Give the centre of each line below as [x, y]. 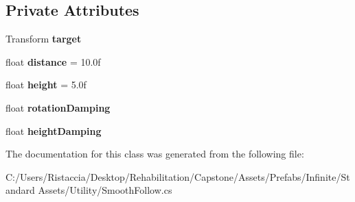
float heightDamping [54, 130]
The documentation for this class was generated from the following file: [155, 154]
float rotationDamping [58, 107]
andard [20, 190]
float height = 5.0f [46, 85]
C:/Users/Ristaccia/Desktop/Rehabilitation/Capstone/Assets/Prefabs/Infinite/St [178, 176]
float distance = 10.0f [53, 61]
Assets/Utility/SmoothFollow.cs [105, 190]
